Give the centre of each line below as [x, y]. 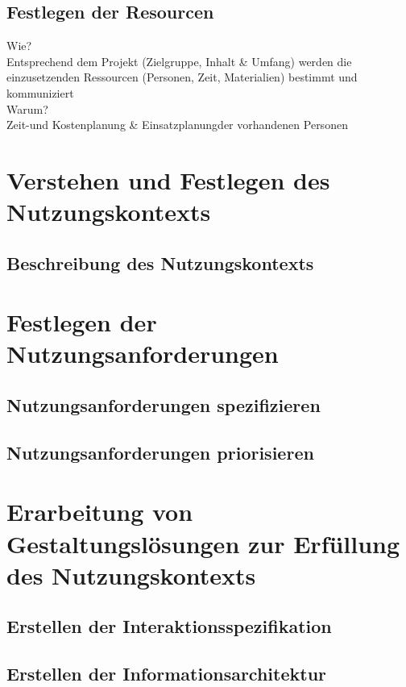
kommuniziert [40, 92]
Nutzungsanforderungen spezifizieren [164, 405]
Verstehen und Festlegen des [168, 179]
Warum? [27, 108]
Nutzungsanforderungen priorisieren [160, 452]
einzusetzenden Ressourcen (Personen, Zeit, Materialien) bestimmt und [182, 77]
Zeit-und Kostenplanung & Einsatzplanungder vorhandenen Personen [177, 125]
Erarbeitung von [100, 512]
